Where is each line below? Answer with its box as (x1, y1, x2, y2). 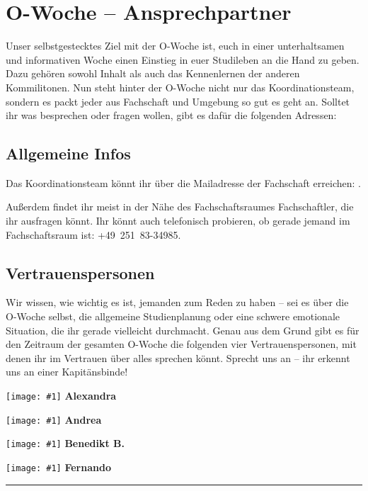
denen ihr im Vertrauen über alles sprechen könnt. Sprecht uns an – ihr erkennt (6, 350, 350, 365)
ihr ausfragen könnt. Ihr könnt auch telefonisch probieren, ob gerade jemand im (6, 213, 350, 228)
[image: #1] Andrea (6, 412, 102, 427)
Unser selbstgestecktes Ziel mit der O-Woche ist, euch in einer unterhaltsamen (6, 38, 345, 53)
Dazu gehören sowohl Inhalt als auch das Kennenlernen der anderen (6, 66, 300, 81)
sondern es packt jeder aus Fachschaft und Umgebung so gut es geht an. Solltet (6, 94, 350, 108)
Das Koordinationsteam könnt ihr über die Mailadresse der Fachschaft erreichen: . (6, 175, 361, 190)
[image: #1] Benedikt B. (6, 436, 125, 451)
